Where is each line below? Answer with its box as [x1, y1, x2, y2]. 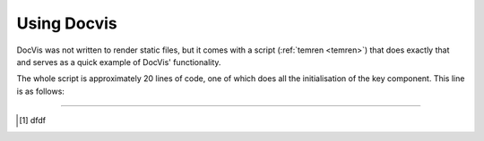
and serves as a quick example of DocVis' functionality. [16, 56, 221, 67]
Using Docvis [16, 13, 117, 33]
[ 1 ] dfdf [19, 115, 47, 126]
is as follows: [16, 86, 65, 96]
